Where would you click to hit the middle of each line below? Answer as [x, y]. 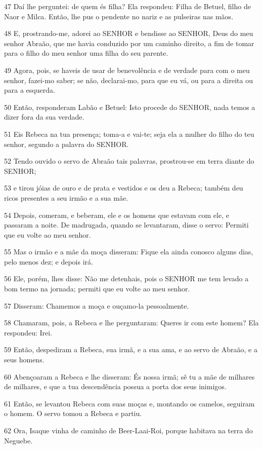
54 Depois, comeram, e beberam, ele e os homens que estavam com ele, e [117, 215]
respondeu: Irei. [28, 332]
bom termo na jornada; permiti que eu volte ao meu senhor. [97, 289]
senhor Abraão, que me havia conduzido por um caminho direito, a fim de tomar [129, 43]
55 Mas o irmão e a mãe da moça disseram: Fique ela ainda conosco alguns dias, [129, 252]
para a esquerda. [30, 90]
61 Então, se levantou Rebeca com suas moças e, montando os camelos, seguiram [129, 403]
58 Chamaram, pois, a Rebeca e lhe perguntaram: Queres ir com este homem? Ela [131, 323]
